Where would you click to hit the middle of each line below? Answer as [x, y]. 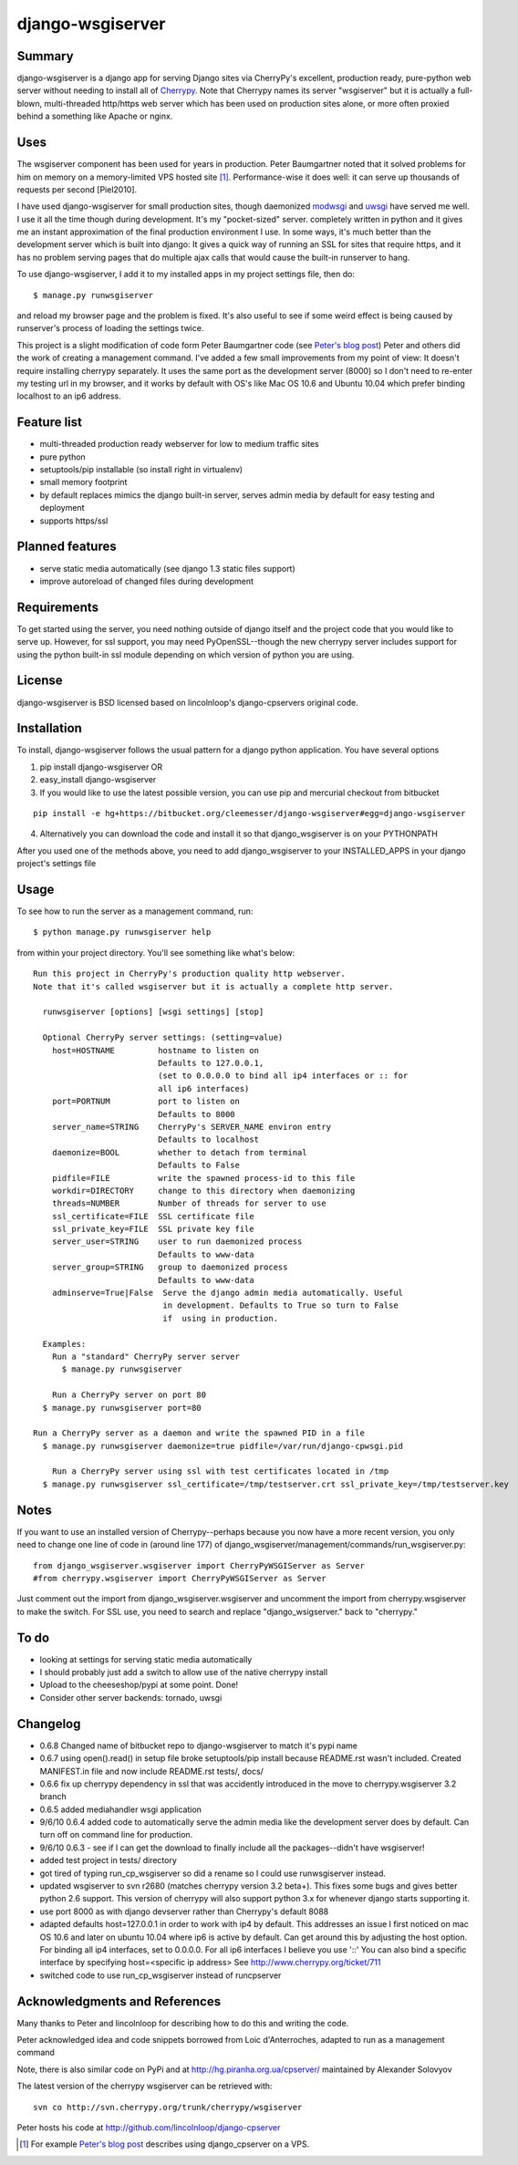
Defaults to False [199, 1165]
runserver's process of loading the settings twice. [110, 328]
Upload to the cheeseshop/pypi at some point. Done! [139, 1685]
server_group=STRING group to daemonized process [170, 1267]
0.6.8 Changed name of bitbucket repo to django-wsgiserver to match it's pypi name [198, 1745]
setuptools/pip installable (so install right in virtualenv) [141, 470]
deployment [62, 508]
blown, [30, 103]
